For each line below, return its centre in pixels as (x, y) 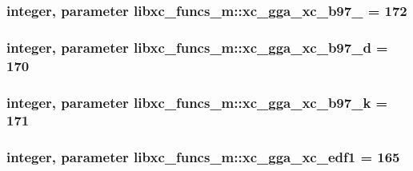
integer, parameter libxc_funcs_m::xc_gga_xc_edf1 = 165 (203, 157)
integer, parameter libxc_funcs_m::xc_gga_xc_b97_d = (197, 47)
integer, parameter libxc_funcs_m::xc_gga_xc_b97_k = (197, 102)
